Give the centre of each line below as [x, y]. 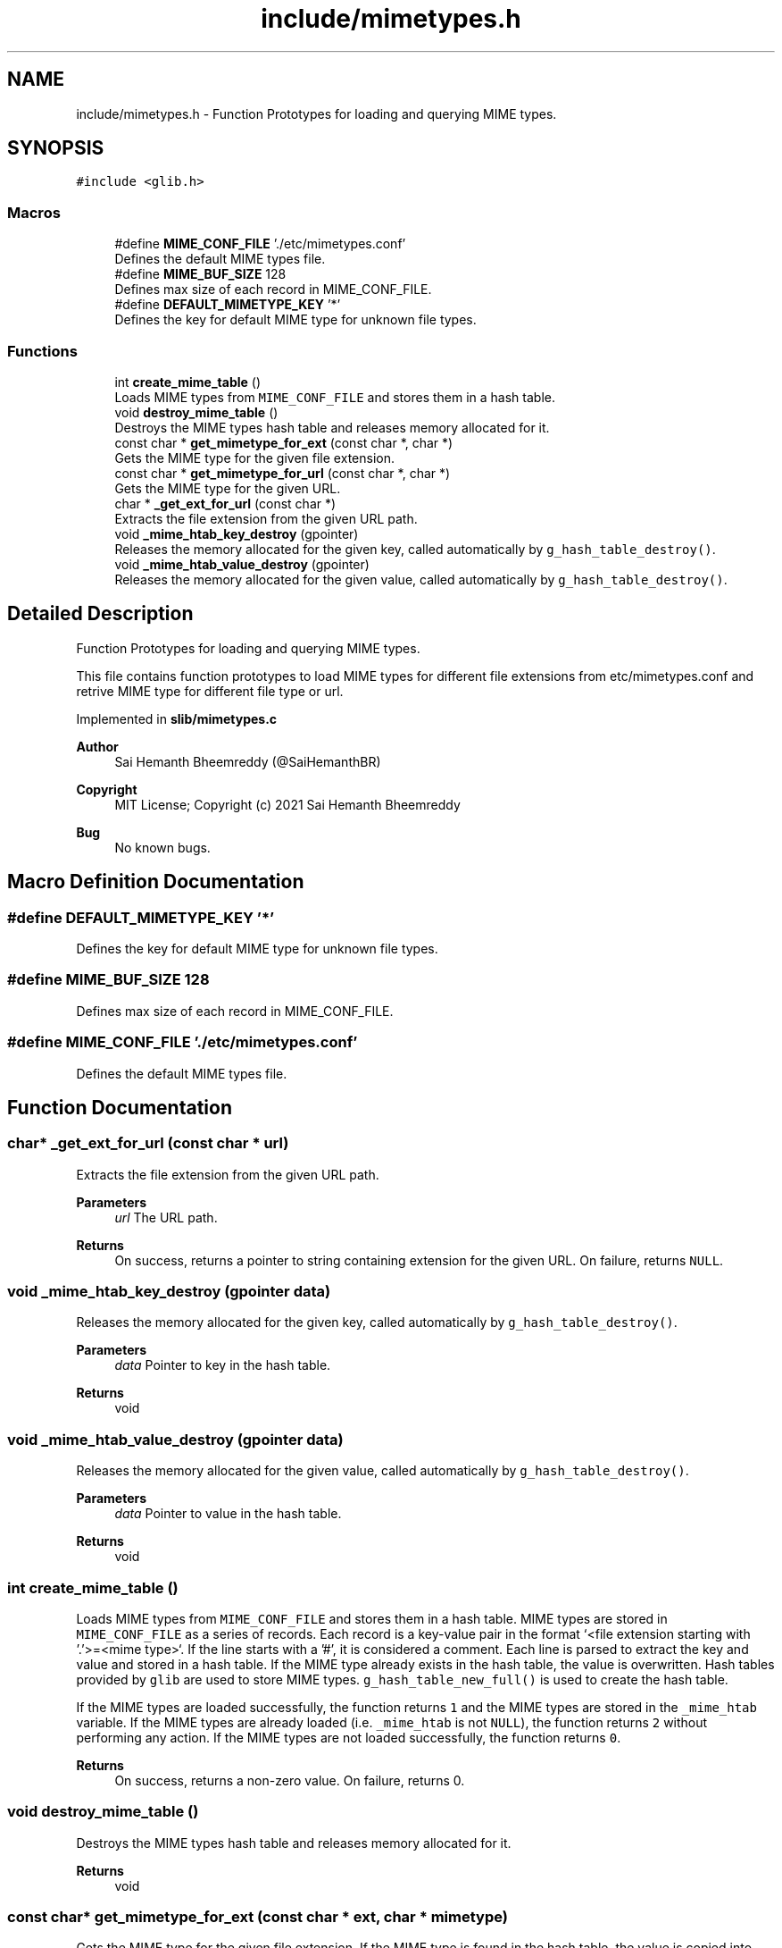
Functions [42, 351]
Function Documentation [120, 1107]
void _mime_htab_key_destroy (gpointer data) [169, 1292]
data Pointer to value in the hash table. [228, 1514]
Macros [34, 212]
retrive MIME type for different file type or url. [210, 691]
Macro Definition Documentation [156, 882]
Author [97, 746]
